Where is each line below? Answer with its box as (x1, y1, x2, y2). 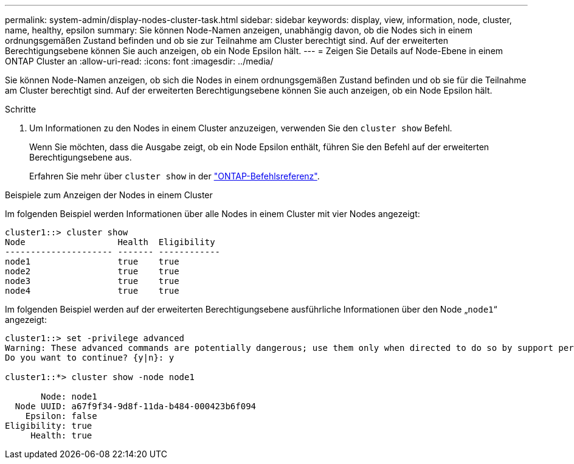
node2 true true (5, 266, 179, 276)
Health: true (30, 431, 92, 440)
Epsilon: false (25, 411, 97, 421)
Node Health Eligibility (5, 237, 215, 247)
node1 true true (5, 257, 179, 266)
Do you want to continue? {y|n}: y (5, 353, 175, 362)
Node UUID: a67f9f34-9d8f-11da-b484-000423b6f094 (15, 401, 257, 411)
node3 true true (5, 276, 179, 286)
